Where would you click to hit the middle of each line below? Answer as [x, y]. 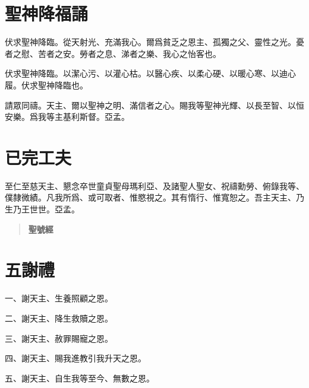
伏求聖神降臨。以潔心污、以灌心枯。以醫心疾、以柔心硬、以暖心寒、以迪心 [150, 73]
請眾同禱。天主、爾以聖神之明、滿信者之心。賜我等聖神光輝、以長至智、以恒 [154, 105]
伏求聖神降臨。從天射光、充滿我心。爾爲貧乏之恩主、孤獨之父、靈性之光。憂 [154, 42]
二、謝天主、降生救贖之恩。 [59, 318]
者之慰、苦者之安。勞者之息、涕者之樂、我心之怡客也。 [113, 53]
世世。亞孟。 [54, 209]
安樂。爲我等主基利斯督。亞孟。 [67, 117]
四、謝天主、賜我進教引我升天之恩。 [75, 358]
